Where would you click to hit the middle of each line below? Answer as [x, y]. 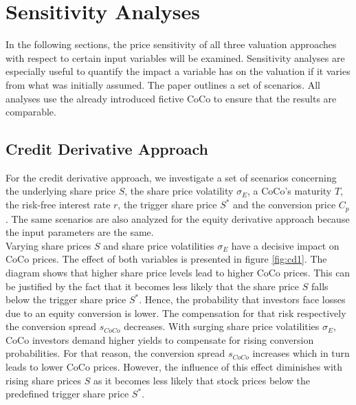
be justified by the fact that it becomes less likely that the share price [153, 286]
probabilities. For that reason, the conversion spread [115, 353]
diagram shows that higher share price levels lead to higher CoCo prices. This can [178, 272]
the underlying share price [61, 191]
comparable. [31, 112]
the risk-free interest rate [58, 205]
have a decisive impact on [285, 245]
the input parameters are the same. [80, 232]
